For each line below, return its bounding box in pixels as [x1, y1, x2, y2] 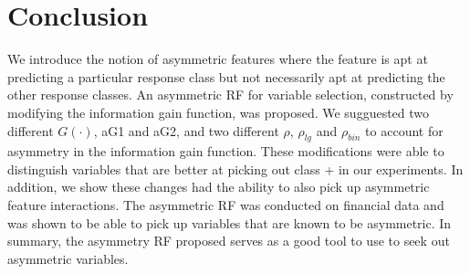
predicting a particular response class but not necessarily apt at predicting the [7, 67, 445, 86]
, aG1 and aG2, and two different [93, 121, 279, 140]
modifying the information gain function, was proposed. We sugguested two [7, 102, 430, 121]
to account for [365, 121, 444, 140]
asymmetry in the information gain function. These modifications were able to [7, 142, 444, 161]
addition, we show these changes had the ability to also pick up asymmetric [7, 177, 430, 196]
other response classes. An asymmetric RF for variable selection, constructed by [7, 85, 454, 104]
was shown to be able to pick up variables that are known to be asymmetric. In [7, 213, 452, 232]
